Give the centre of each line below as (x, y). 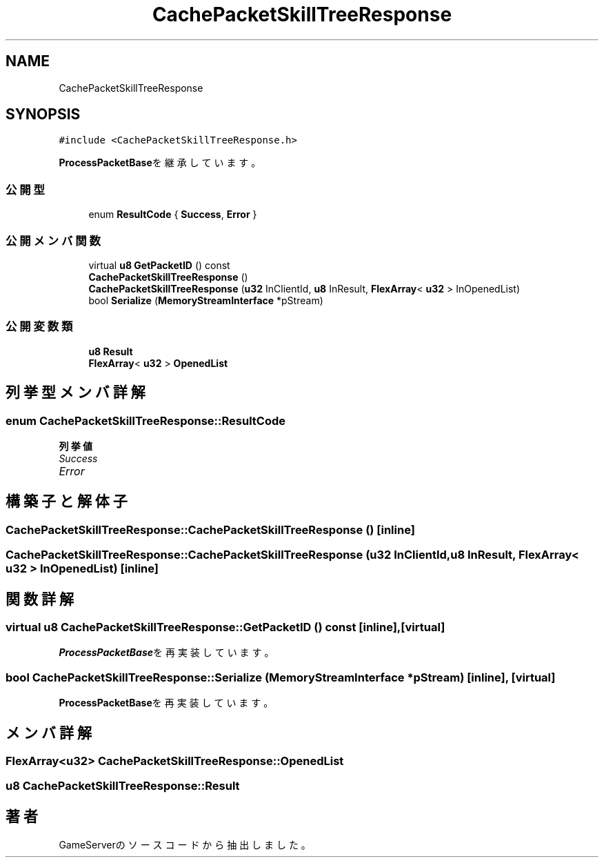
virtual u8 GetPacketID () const (159, 265)
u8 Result (111, 351)
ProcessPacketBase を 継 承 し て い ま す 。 (160, 163)
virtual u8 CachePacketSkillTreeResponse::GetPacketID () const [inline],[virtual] (225, 627)
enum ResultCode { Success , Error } (173, 215)
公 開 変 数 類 (39, 327)
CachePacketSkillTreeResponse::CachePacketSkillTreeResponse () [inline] (210, 529)
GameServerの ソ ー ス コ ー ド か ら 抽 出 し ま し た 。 (185, 845)
